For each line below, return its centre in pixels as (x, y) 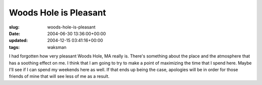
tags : (14, 47)
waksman (57, 47)
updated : (18, 41)
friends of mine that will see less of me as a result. (59, 76)
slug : (14, 27)
